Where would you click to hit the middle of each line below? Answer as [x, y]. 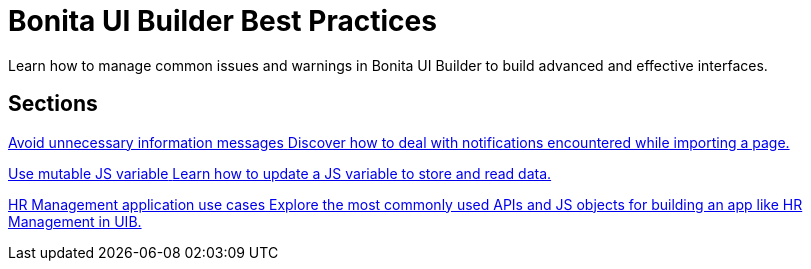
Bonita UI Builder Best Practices [222, 21]
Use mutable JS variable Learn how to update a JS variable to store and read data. [280, 173]
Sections [53, 104]
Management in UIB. [75, 221]
